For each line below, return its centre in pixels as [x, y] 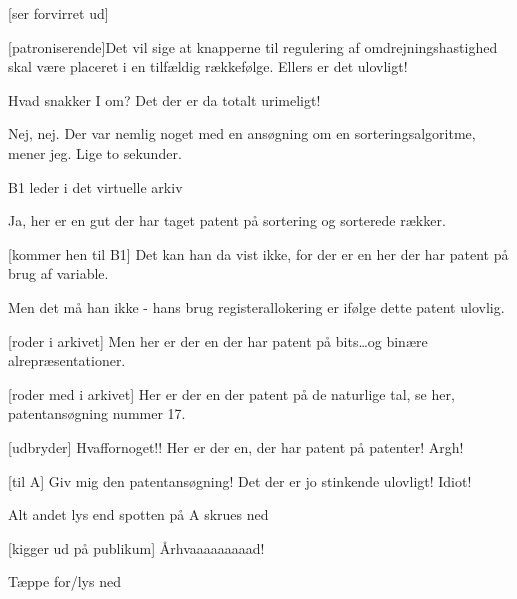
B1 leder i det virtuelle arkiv [95, 186]
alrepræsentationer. [67, 360]
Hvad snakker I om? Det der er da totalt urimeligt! [164, 99]
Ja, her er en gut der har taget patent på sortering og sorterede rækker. [227, 220]
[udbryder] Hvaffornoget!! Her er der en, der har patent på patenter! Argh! [236, 446]
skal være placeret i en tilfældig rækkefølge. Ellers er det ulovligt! [208, 66]
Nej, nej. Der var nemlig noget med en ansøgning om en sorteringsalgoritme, [242, 133]
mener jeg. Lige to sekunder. [95, 152]
